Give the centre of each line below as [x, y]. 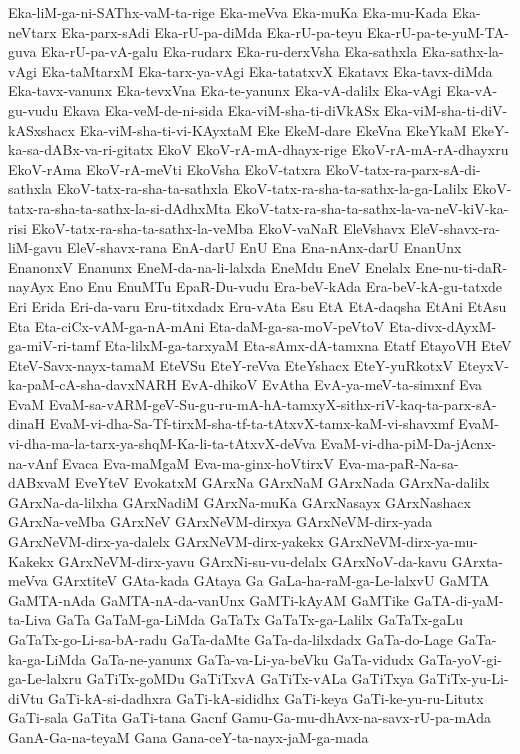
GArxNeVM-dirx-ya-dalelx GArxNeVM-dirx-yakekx [166, 541]
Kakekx [31, 560]
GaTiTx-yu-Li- [463, 678]
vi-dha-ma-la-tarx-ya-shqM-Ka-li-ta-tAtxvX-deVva [162, 443]
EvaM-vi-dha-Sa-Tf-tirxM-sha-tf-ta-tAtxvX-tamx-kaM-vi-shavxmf [251, 423]
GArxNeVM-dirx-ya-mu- [403, 541]
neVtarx [32, 31]
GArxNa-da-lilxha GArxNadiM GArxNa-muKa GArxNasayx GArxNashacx [239, 501]
